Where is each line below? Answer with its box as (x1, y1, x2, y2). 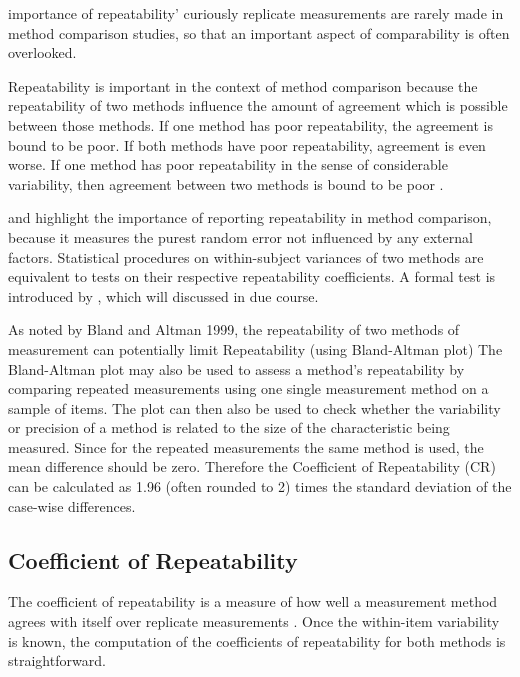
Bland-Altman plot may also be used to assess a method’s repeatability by (8, 358, 465, 379)
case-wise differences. (8, 495, 136, 516)
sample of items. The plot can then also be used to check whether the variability (8, 397, 501, 418)
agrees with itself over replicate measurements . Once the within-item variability (8, 611, 500, 632)
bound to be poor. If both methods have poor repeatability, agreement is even (8, 134, 486, 155)
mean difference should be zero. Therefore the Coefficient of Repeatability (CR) (8, 456, 496, 477)
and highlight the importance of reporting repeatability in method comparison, (8, 207, 492, 228)
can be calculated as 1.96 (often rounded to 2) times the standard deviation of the (8, 476, 512, 497)
